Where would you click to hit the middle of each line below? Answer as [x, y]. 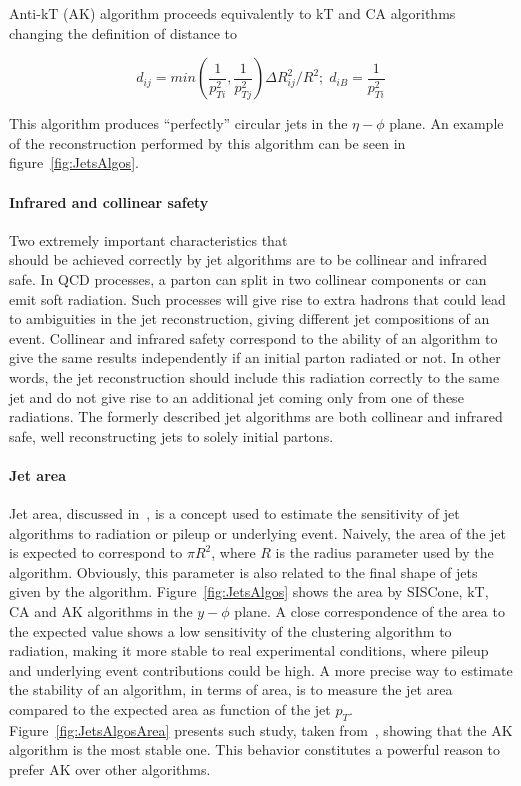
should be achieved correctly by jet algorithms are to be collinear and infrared [248, 259]
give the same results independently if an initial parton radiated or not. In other [255, 357]
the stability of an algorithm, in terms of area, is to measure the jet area [231, 689]
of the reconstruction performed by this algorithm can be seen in [207, 142]
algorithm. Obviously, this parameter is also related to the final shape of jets [243, 571]
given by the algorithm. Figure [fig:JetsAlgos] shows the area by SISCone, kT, [249, 591]
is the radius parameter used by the [384, 552]
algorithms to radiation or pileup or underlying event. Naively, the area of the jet [257, 532]
